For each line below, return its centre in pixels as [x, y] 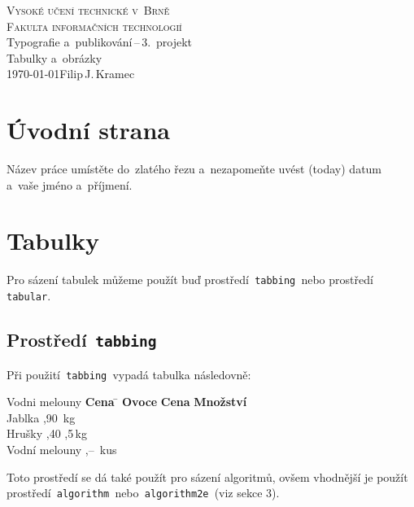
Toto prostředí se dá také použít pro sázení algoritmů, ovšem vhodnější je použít [207, 476]
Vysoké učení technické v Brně [88, 10]
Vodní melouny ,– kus [62, 449]
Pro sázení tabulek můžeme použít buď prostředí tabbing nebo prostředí [190, 280]
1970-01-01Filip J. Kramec [71, 74]
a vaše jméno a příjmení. [70, 184]
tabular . [29, 296]
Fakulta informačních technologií [94, 26]
